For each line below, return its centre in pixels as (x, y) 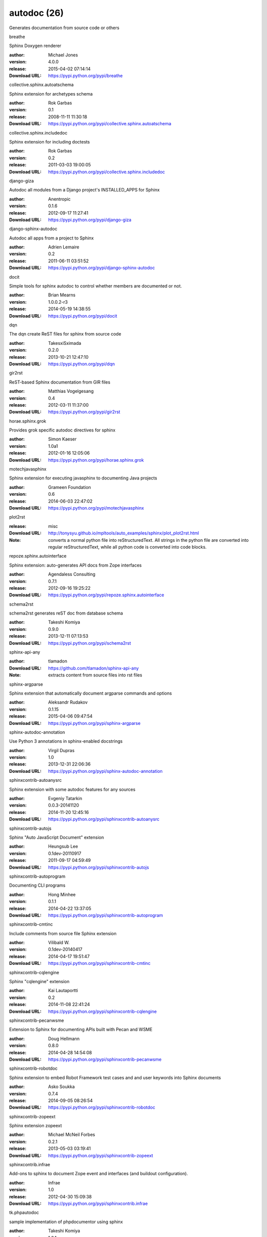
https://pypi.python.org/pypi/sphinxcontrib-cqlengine (102, 1011)
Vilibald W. (59, 943)
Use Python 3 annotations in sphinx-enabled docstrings (66, 741)
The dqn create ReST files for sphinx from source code (65, 334)
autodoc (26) (36, 13)
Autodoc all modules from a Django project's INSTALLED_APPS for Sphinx (85, 190)
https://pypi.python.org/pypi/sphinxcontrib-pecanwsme (105, 1059)
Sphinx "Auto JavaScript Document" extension (56, 837)
